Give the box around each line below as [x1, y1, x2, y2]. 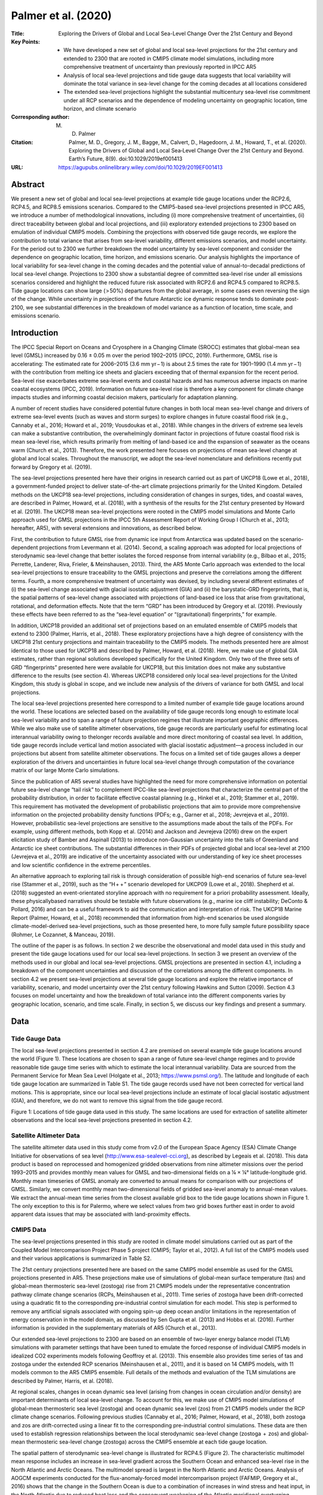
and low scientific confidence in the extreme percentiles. [11, 861, 151, 868]
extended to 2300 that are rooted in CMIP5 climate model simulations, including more [63, 54, 275, 62]
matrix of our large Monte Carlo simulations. [11, 767, 120, 774]
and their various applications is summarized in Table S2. [11, 1255, 152, 1262]
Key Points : [11, 38, 40, 45]
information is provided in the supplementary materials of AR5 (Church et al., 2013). [11, 1325, 217, 1332]
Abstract [11, 179, 45, 190]
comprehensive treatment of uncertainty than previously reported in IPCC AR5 [63, 63, 257, 71]
